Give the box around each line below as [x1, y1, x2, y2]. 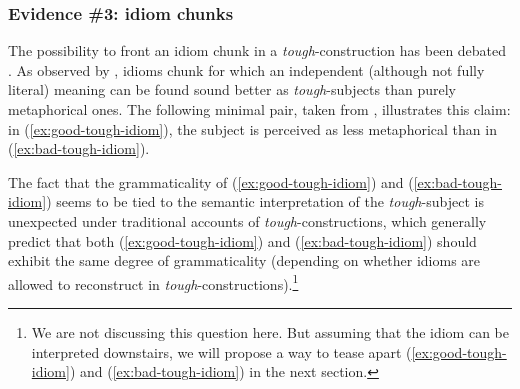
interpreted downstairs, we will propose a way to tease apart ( [31, 341, 412, 362]
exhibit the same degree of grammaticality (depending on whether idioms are [8, 250, 481, 271]
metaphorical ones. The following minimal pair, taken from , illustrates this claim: [8, 99, 511, 119]
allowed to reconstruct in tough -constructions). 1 [8, 270, 299, 294]
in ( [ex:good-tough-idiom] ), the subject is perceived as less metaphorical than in [8, 118, 497, 139]
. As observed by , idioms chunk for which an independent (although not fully [8, 59, 485, 80]
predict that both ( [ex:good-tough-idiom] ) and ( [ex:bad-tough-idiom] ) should [8, 230, 477, 251]
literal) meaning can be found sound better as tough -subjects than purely [8, 79, 456, 100]
